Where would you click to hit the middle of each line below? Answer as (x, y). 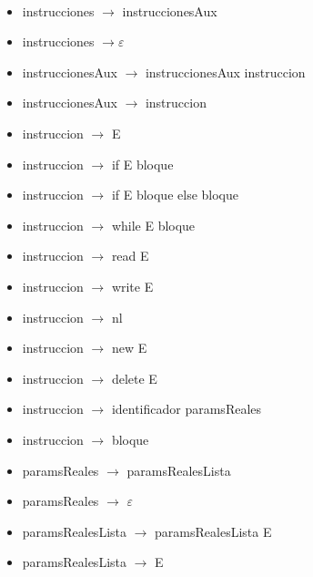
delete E (134, 378)
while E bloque (153, 225)
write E (132, 286)
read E (130, 256)
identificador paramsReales (187, 409)
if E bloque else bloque (175, 195)
